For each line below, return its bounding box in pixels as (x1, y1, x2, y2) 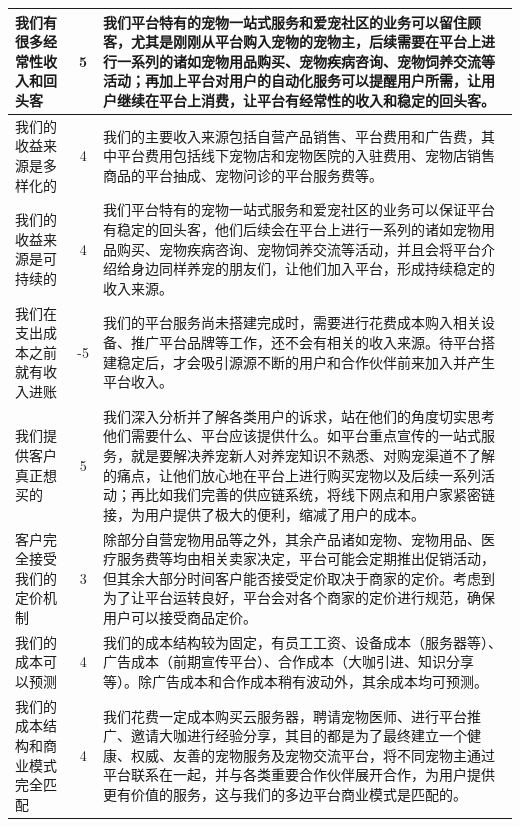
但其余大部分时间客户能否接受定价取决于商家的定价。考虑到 (102, 567, 495, 588)
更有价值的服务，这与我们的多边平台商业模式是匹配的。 (102, 784, 467, 805)
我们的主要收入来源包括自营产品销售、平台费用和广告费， (102, 125, 481, 146)
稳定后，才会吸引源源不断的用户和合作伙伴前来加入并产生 (116, 351, 495, 372)
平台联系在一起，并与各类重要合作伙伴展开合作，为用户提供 (102, 764, 495, 785)
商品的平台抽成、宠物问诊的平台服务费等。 (102, 164, 383, 185)
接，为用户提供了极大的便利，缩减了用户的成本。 (102, 503, 425, 524)
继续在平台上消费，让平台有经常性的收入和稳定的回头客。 (116, 89, 495, 110)
